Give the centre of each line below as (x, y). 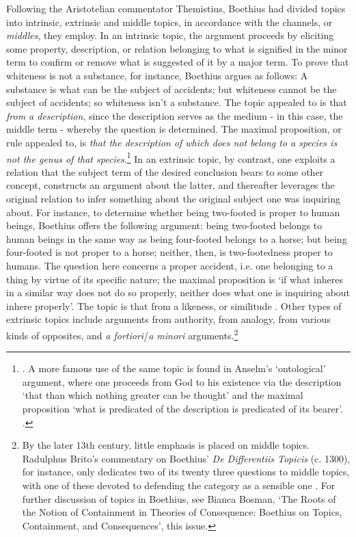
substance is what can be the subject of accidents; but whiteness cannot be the (172, 89)
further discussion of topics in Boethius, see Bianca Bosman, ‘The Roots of (179, 498)
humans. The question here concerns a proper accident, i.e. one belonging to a (170, 265)
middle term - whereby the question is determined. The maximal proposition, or (174, 129)
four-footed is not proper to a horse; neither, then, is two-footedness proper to (169, 252)
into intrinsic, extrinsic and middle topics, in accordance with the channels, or (169, 22)
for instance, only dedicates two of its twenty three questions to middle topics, (186, 472)
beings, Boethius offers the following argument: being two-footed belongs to (164, 225)
